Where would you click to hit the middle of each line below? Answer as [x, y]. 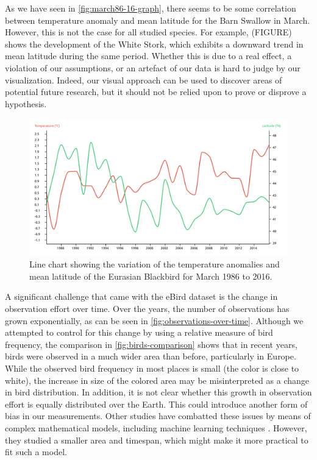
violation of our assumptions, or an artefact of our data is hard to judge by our [153, 67]
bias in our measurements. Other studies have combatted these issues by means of [158, 416]
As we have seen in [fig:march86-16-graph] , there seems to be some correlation [151, 8]
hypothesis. [26, 103]
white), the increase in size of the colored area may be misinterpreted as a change [157, 380]
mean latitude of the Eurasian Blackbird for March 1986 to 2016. [151, 276]
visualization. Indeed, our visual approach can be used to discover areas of [144, 80]
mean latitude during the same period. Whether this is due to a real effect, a [148, 56]
